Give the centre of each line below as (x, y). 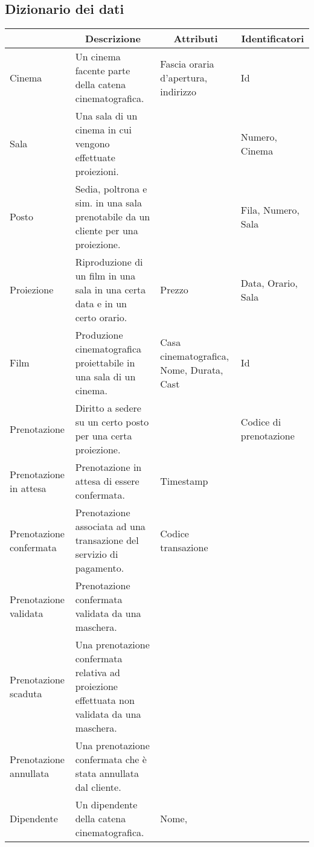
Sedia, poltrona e (111, 189)
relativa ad (98, 673)
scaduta (26, 693)
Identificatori (273, 39)
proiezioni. (97, 171)
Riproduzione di (109, 262)
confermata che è (111, 759)
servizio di (97, 554)
